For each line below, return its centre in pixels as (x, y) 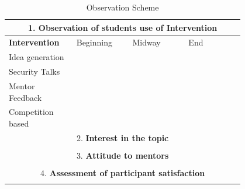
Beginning (94, 42)
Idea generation (37, 57)
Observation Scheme (123, 7)
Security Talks (34, 71)
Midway (146, 42)
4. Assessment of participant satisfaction (123, 173)
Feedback (25, 97)
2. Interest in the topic (123, 137)
